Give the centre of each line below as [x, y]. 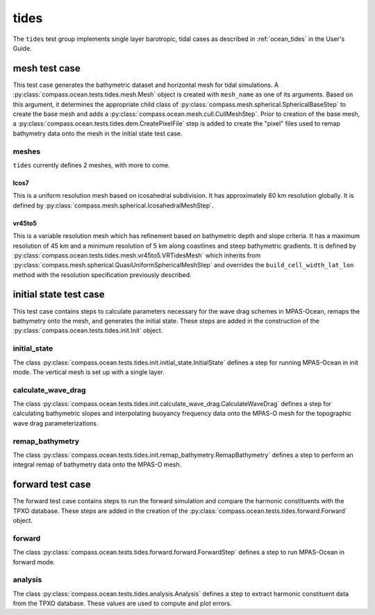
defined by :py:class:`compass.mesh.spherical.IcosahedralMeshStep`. [114, 205]
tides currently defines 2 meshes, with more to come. [91, 165]
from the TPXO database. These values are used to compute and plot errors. [122, 603]
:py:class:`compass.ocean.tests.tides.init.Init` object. [88, 330]
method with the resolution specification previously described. [102, 275]
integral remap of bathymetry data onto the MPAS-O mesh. [97, 464]
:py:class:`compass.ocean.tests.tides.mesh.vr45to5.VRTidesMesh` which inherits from [137, 255]
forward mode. [34, 562]
